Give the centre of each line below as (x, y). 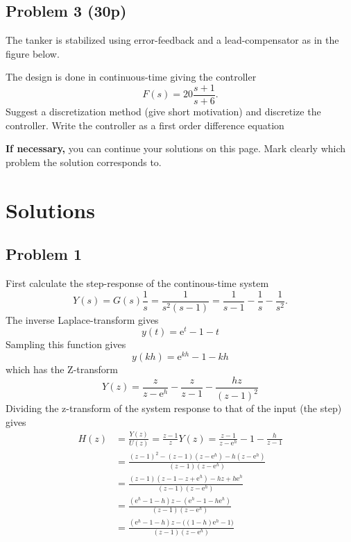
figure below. (33, 53)
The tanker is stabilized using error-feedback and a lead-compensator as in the (172, 40)
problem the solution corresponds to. (84, 162)
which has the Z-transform (62, 369)
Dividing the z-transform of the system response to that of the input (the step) (174, 408)
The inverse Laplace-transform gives (82, 319)
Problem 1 (44, 254)
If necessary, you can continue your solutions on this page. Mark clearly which (176, 148)
